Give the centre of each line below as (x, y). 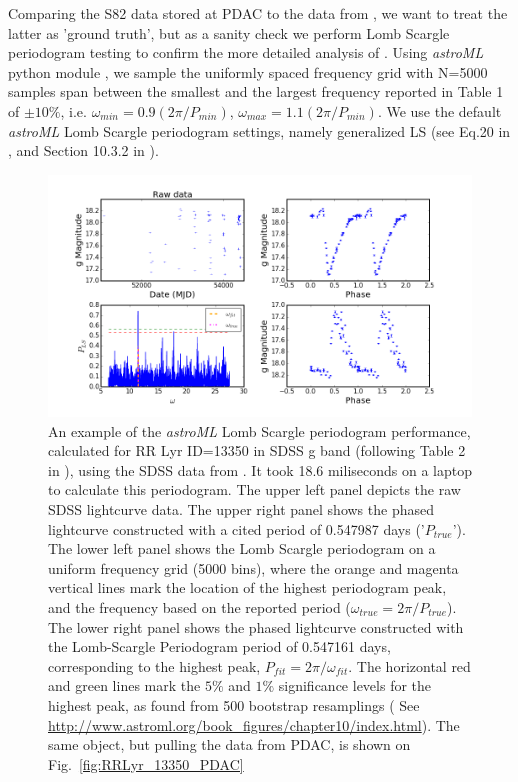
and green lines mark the (124, 685)
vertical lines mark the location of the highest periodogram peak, (247, 587)
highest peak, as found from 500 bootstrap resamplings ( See (234, 704)
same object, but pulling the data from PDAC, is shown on (229, 744)
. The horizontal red (409, 665)
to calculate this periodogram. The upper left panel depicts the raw (254, 489)
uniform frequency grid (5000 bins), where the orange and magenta (253, 567)
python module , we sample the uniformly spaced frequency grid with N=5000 (248, 71)
